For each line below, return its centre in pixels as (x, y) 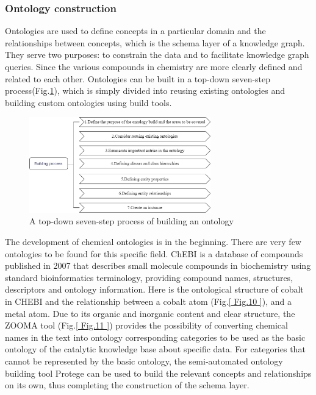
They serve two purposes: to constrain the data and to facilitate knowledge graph (157, 55)
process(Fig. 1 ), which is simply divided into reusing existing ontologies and (145, 91)
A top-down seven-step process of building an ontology (131, 221)
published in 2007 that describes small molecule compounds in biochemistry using (158, 265)
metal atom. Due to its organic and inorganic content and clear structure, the (150, 313)
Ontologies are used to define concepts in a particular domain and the (135, 31)
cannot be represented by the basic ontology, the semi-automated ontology (144, 361)
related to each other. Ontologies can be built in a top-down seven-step (138, 78)
